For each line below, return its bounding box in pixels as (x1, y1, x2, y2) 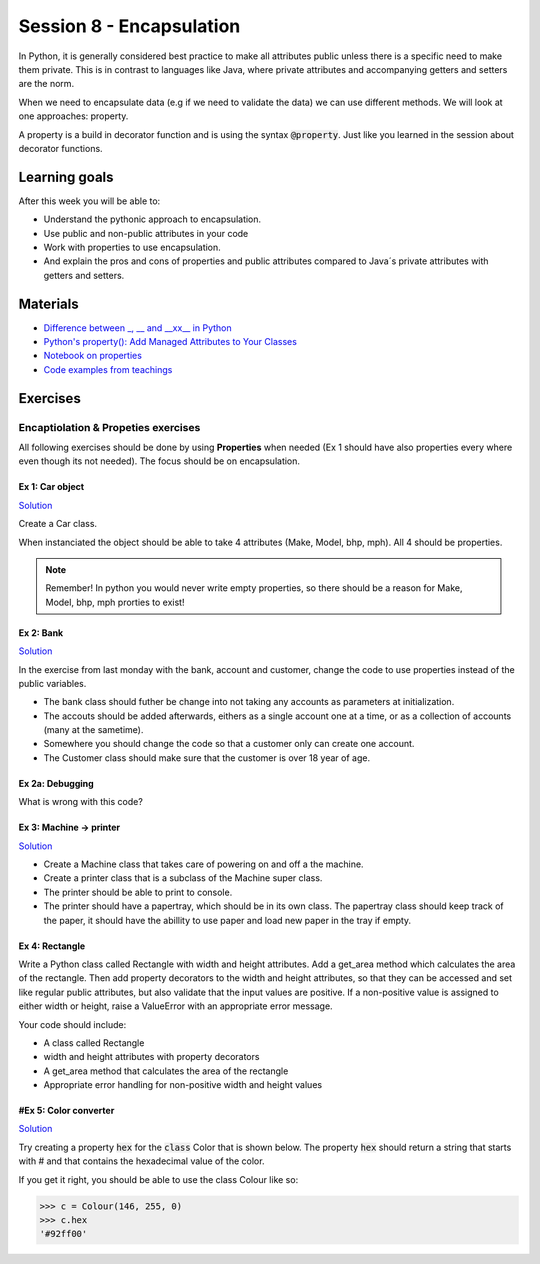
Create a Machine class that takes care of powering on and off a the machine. (43, 858, 364, 870)
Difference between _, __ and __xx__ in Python (43, 321, 232, 334)
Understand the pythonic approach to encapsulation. (43, 213, 262, 225)
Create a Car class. (18, 518, 98, 530)
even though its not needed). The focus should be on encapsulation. (18, 455, 300, 467)
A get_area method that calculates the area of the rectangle (43, 1065, 289, 1077)
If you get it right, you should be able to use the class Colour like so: (18, 1173, 299, 1185)
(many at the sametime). (43, 724, 144, 736)
